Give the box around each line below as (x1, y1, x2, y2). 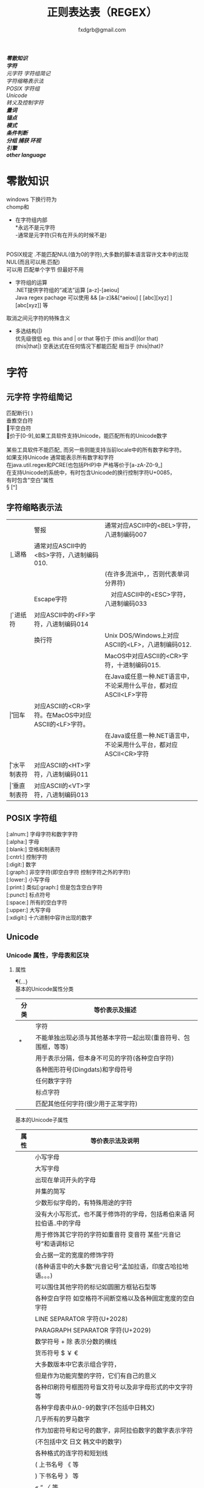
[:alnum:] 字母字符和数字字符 (6, 830, 78, 838)
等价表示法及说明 (90, 1136, 140, 1145)
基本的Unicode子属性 (15, 1116, 69, 1124)
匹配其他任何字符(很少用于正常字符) (35, 1099, 138, 1108)
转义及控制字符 (6, 98, 44, 106)
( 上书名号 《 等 (35, 1461, 79, 1469)
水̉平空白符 (6, 424, 32, 432)
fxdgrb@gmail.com (78, 25, 126, 33)
